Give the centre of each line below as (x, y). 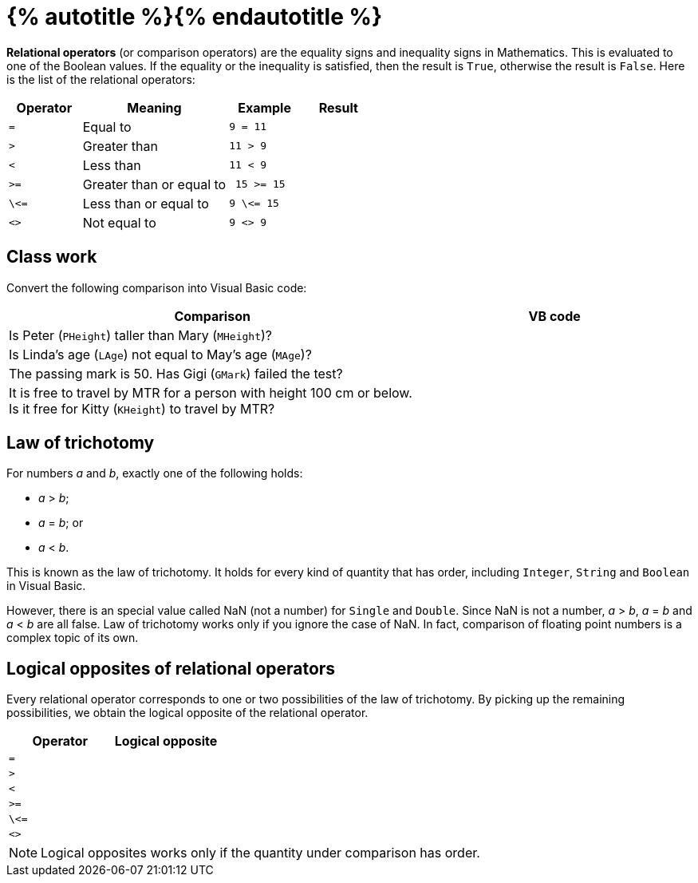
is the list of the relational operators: (101, 79)
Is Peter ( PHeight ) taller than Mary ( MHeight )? (140, 335)
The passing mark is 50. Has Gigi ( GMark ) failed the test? (176, 373)
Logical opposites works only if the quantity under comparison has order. (260, 853)
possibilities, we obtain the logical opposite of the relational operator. (187, 713)
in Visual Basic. (46, 586)
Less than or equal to (146, 203)
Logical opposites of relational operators (171, 668)
